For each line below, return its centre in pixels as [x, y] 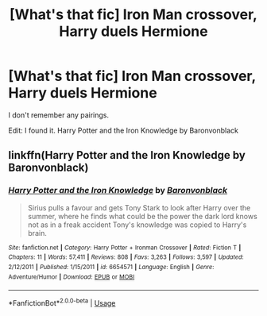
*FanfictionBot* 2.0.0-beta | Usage [62, 302]
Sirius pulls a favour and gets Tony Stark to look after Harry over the [139, 207]
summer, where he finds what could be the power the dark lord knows [143, 216]
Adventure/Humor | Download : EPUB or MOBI [72, 277]
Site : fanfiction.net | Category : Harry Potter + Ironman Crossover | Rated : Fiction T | [125, 248]
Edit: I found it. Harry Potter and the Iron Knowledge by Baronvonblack [123, 130]
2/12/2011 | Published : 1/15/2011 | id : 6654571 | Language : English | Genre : [111, 267]
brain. [37, 233]
